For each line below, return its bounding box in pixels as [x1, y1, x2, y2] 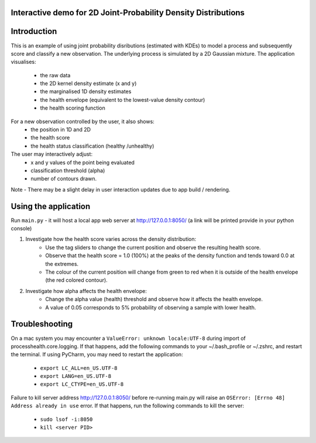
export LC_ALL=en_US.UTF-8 [40, 364, 118, 372]
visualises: [11, 59, 36, 66]
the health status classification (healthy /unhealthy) [30, 142, 154, 149]
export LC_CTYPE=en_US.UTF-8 [40, 381, 124, 388]
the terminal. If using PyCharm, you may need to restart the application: [11, 351, 184, 358]
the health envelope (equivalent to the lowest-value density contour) [40, 96, 205, 103]
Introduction [11, 26, 57, 36]
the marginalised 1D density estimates [40, 88, 132, 95]
